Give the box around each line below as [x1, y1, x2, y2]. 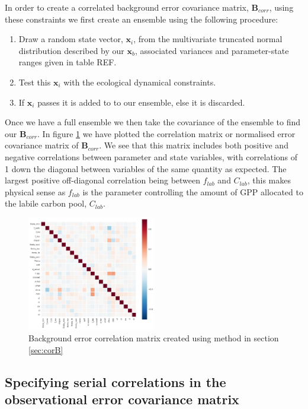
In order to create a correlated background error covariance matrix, [5, 1, 249, 13]
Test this [18, 75, 51, 88]
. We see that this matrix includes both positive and [99, 139, 288, 151]
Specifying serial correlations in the [5, 372, 226, 391]
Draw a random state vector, [18, 33, 123, 45]
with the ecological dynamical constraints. [63, 75, 216, 88]
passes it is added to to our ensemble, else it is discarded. [37, 96, 245, 108]
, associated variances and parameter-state [134, 44, 289, 56]
